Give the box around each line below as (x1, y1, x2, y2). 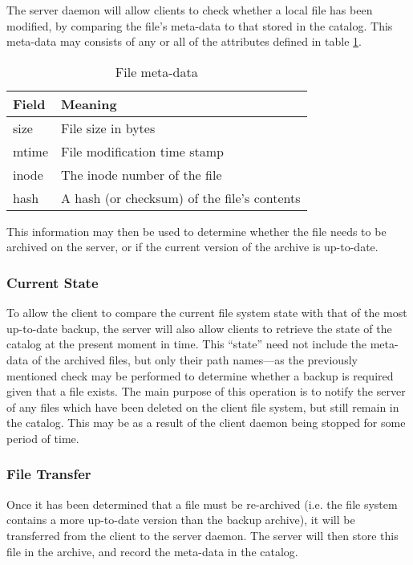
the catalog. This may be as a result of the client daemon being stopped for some (6, 414, 406, 431)
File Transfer (6, 464, 91, 484)
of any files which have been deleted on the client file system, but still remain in (6, 398, 399, 415)
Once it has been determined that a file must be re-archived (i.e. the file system (6, 495, 398, 512)
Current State (6, 272, 99, 292)
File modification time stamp (60, 141, 224, 161)
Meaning (60, 94, 117, 113)
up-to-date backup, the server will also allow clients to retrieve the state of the (6, 319, 392, 336)
